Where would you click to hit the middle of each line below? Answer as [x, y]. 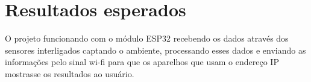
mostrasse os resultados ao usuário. [70, 73]
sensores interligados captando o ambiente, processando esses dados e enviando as [155, 50]
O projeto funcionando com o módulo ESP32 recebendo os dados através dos [147, 38]
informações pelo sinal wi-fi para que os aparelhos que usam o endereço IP [142, 62]
